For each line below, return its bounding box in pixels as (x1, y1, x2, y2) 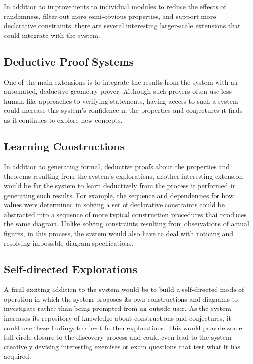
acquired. (4, 351, 31, 361)
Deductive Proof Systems (4, 54, 134, 69)
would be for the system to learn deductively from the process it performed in (4, 180, 236, 190)
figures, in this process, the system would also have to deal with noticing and (4, 228, 234, 238)
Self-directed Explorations (4, 261, 138, 276)
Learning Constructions (4, 138, 125, 153)
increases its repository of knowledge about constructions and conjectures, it (4, 313, 232, 323)
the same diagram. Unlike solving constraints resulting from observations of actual (4, 218, 249, 229)
